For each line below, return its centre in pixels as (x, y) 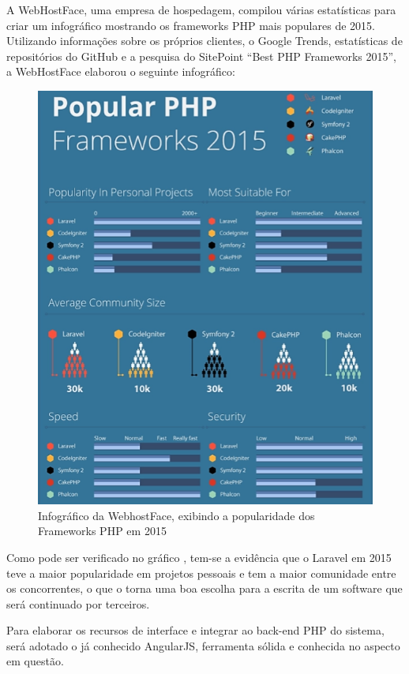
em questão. (35, 661)
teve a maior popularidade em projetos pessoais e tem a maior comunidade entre (201, 573)
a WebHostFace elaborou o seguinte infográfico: (121, 71)
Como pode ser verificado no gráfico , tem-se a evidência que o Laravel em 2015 (199, 557)
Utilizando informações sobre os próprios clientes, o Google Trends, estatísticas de (204, 41)
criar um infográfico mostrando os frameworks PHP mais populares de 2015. (191, 25)
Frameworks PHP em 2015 (102, 531)
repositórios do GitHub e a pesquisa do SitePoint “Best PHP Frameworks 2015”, (202, 56)
